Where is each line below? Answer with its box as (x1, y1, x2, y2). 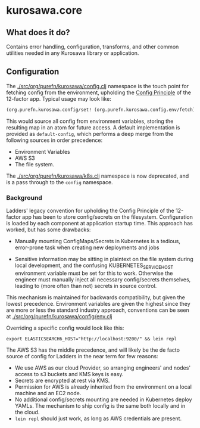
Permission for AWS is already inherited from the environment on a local (14, 383, 192, 390)
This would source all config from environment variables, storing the (6, 117, 174, 125)
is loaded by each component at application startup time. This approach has (6, 219, 193, 227)
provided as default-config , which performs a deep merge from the (6, 130, 174, 137)
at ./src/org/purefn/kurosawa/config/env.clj (6, 312, 112, 320)
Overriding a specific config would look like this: (6, 324, 124, 331)
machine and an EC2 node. (14, 389, 82, 396)
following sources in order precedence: (6, 137, 103, 144)
